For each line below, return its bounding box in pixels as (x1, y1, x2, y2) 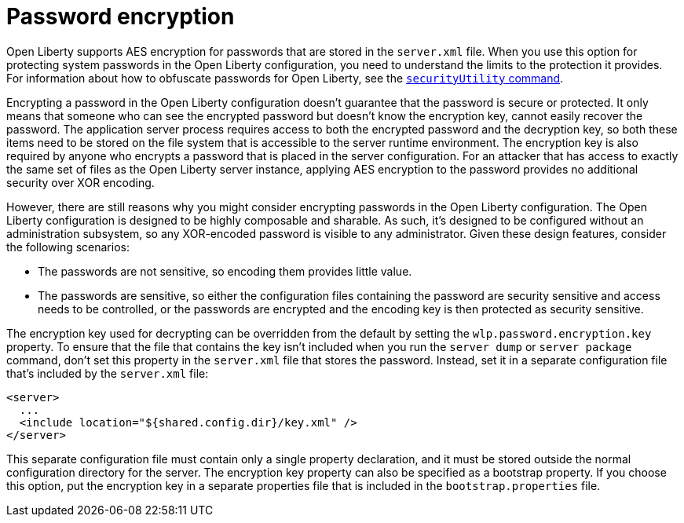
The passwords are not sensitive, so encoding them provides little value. (38, 264, 412, 278)
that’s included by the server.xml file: (6, 366, 209, 380)
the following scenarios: (6, 240, 130, 254)
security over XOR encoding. (6, 175, 155, 189)
